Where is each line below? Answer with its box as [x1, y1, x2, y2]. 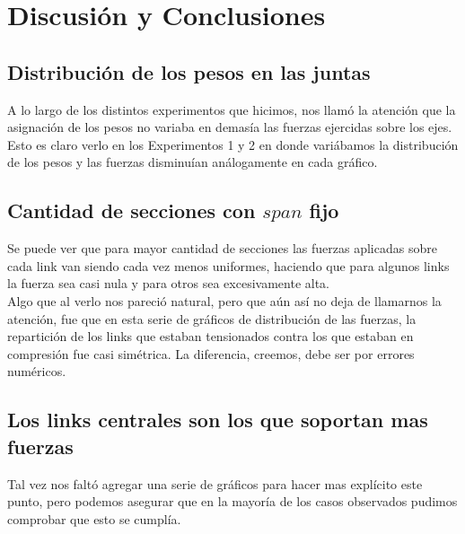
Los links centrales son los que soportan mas [7, 406, 428, 433]
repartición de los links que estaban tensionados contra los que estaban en [7, 327, 414, 346]
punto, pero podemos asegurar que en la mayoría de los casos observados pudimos [7, 492, 458, 511]
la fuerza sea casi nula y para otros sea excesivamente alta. [7, 274, 329, 293]
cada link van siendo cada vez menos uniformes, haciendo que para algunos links [7, 256, 450, 275]
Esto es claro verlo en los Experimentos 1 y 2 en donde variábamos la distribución [7, 135, 459, 153]
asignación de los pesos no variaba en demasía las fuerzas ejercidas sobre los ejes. [7, 118, 452, 136]
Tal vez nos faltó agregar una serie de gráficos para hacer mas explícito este [7, 474, 423, 493]
